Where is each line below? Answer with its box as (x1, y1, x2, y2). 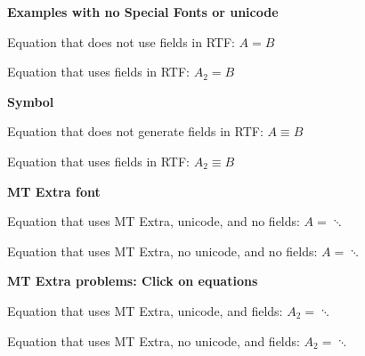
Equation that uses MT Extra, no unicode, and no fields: (7, 241, 318, 260)
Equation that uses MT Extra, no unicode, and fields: (7, 331, 300, 350)
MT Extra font (7, 182, 101, 200)
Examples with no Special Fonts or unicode (7, 3, 279, 20)
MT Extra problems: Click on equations (7, 271, 258, 290)
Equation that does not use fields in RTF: (7, 32, 235, 51)
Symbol (7, 92, 54, 110)
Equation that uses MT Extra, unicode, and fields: (7, 301, 283, 320)
